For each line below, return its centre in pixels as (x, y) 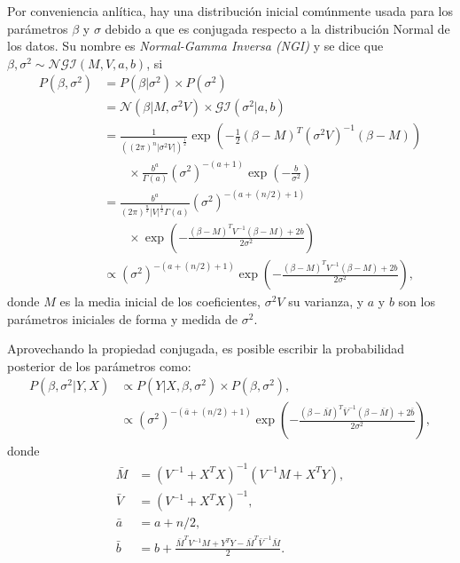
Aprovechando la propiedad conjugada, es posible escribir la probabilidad (206, 349)
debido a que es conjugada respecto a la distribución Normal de (277, 28)
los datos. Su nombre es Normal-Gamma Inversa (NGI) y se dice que (195, 46)
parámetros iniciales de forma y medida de (123, 318)
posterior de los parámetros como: (99, 365)
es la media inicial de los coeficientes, (160, 301)
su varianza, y (326, 301)
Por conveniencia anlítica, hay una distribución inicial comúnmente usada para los (230, 11)
